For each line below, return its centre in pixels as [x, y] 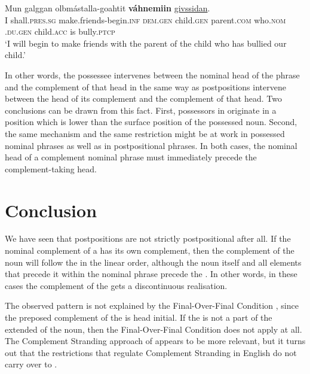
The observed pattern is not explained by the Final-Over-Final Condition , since [152, 305]
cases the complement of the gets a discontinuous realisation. [116, 285]
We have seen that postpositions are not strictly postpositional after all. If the [148, 238]
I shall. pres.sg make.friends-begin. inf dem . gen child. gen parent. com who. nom [145, 19]
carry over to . [31, 364]
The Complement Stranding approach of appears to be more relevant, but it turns [155, 341]
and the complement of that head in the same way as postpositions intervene [145, 86]
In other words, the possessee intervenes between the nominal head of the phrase [152, 75]
